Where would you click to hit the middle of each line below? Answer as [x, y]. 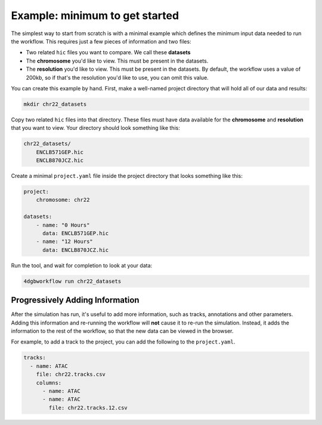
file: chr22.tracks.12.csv [88, 407]
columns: [49, 383]
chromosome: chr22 [63, 200]
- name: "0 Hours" [63, 225]
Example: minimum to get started [95, 15]
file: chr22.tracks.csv [71, 374]
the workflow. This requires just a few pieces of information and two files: [101, 41]
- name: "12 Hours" [65, 242]
